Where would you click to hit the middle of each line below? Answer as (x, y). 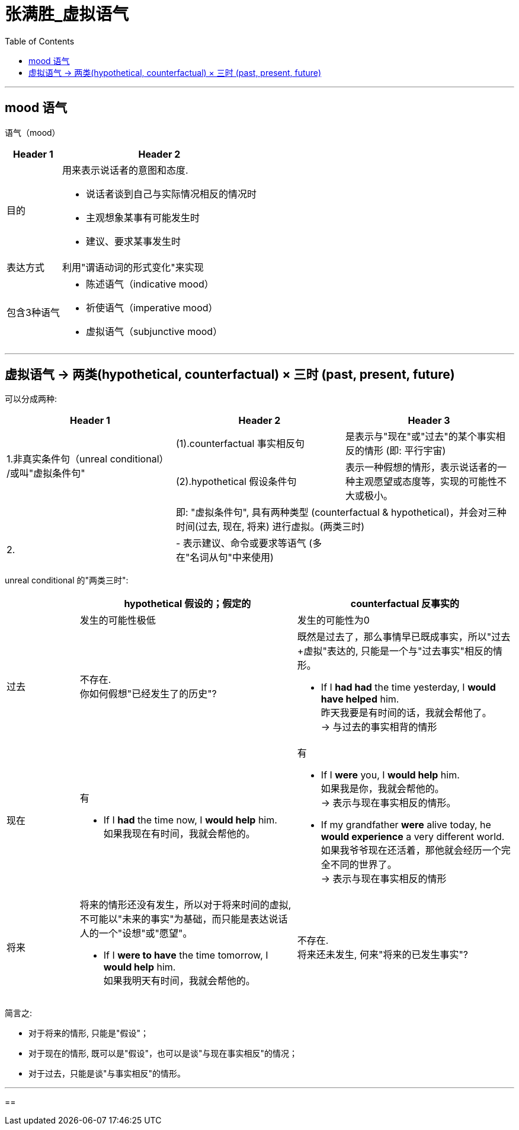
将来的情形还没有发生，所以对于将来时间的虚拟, (185, 905)
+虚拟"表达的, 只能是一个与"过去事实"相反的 (395, 651)
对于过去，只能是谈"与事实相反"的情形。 (107, 1074)
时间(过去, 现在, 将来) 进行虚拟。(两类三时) (270, 527)
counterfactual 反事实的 (405, 604)
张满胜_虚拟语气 (67, 14)
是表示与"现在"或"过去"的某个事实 (420, 437)
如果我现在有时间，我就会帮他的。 (179, 834)
